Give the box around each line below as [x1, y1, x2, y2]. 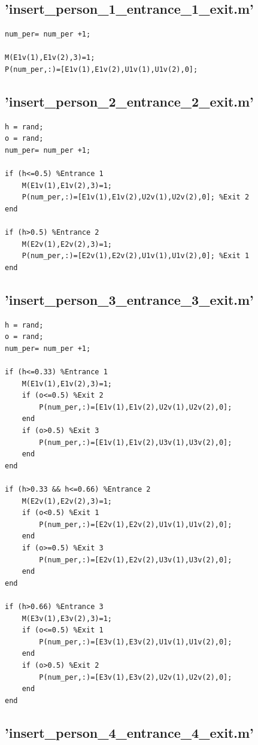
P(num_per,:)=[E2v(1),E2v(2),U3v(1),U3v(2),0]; [39, 555, 232, 564]
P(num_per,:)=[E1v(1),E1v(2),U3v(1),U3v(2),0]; [39, 438, 232, 447]
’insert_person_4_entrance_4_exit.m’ [5, 723, 254, 741]
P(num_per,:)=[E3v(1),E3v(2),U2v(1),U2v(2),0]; [39, 673, 232, 682]
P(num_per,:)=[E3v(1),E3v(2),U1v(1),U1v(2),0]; [39, 637, 232, 646]
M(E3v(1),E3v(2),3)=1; [22, 614, 112, 623]
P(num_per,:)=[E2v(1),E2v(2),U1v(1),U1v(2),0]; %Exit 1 [22, 252, 250, 261]
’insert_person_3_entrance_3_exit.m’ [5, 290, 254, 308]
